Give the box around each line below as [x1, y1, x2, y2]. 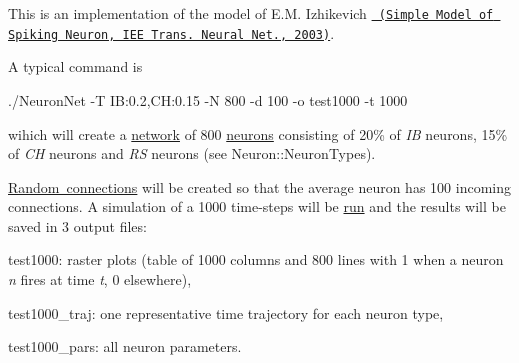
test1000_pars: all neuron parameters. [8, 336, 242, 357]
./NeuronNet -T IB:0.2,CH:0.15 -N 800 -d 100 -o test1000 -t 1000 [8, 89, 408, 110]
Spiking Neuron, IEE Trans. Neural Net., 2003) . [8, 22, 335, 43]
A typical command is [8, 56, 143, 77]
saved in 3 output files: [8, 215, 147, 236]
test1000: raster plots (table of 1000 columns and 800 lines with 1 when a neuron [8, 249, 504, 270]
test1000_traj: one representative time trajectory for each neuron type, [8, 302, 444, 323]
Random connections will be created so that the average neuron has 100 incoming [8, 176, 511, 197]
